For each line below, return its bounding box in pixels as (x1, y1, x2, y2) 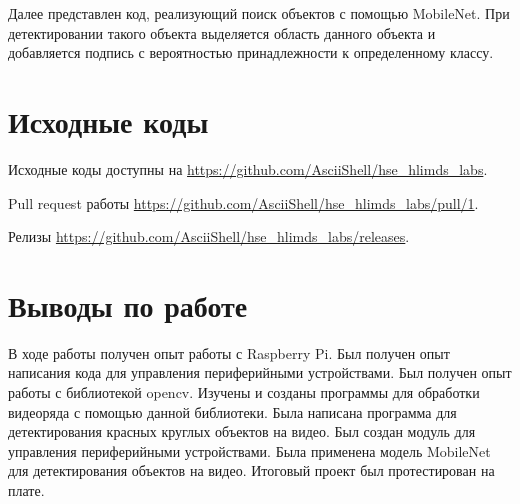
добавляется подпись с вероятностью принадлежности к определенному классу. (8, 42, 494, 63)
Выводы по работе (8, 284, 248, 325)
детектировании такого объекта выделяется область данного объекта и (8, 22, 436, 43)
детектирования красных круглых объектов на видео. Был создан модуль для (8, 421, 476, 442)
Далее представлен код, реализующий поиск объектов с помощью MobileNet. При (8, 3, 510, 23)
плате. (8, 479, 45, 500)
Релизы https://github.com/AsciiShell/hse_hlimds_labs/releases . (8, 226, 410, 247)
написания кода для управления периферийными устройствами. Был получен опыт (8, 362, 512, 383)
